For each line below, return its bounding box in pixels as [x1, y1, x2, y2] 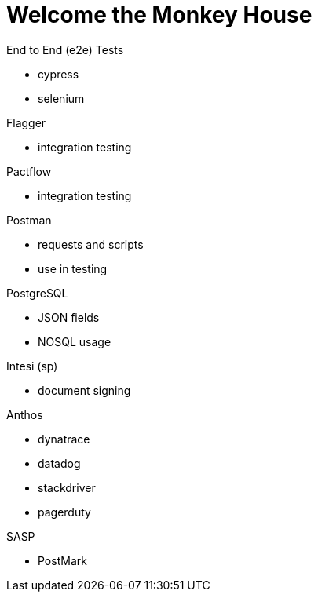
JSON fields [38, 310, 100, 324]
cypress [38, 67, 79, 81]
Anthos [6, 407, 43, 421]
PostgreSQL [6, 286, 68, 300]
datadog [38, 456, 81, 470]
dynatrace [38, 432, 90, 446]
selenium [38, 91, 85, 105]
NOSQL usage [38, 334, 111, 348]
